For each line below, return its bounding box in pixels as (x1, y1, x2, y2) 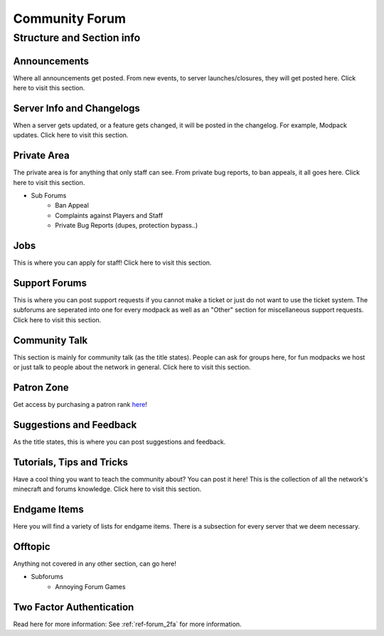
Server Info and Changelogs (13, 102, 140, 114)
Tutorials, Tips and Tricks (13, 456, 128, 468)
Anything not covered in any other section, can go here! (13, 559, 177, 568)
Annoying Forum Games (55, 582, 126, 590)
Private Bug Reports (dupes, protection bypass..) (55, 221, 198, 230)
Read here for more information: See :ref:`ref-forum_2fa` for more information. (13, 620, 242, 628)
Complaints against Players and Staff (55, 211, 164, 220)
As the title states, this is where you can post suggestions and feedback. (13, 438, 226, 446)
